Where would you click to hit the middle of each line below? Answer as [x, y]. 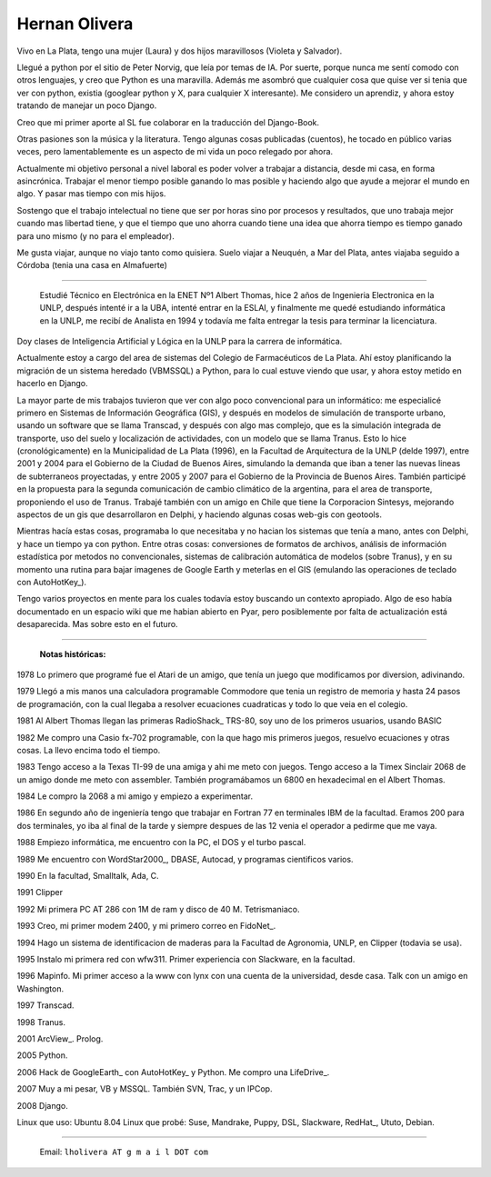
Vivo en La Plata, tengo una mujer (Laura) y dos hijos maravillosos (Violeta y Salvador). [180, 51]
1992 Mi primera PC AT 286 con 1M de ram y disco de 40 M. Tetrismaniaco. [158, 909]
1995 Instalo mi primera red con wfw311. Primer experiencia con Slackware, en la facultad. [186, 959]
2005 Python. [42, 1055]
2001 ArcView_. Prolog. [60, 1038]
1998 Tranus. [41, 1022]
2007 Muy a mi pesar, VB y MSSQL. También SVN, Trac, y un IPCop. [145, 1089]
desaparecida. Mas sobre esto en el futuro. [97, 624]
